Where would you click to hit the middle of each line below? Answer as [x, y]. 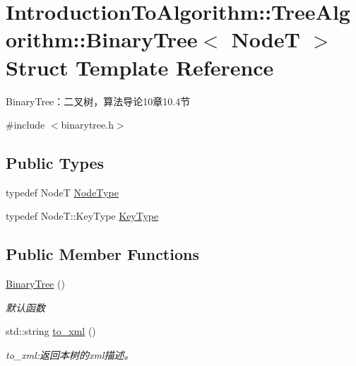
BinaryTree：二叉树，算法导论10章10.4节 [98, 101]
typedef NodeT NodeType [62, 192]
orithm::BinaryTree [102, 39]
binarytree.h [87, 125]
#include [25, 125]
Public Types [55, 163]
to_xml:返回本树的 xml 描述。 [70, 355]
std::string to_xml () [51, 331]
